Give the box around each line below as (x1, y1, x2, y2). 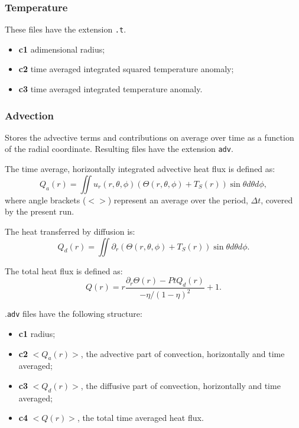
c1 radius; (18, 327, 56, 339)
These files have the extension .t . (5, 23, 126, 35)
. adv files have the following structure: (5, 307, 142, 320)
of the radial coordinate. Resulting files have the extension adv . (5, 142, 233, 155)
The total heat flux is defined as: (5, 264, 123, 277)
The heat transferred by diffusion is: (5, 225, 135, 237)
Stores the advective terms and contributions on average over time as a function (5, 131, 294, 143)
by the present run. (5, 205, 74, 218)
